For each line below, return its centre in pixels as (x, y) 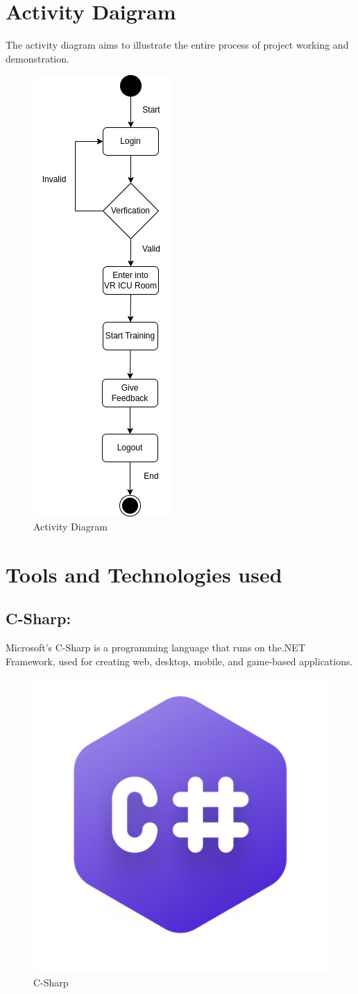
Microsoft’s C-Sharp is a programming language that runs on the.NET (156, 647)
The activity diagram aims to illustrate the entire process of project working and (177, 45)
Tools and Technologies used (144, 574)
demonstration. (37, 58)
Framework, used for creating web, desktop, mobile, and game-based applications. (179, 661)
